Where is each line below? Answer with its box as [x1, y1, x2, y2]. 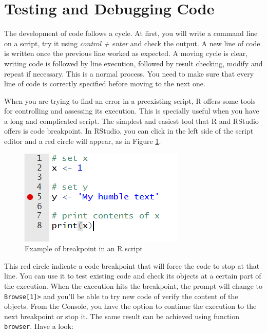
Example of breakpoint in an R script [25, 243, 143, 254]
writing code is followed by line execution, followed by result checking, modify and [4, 58, 263, 68]
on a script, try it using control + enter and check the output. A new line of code [4, 38, 260, 48]
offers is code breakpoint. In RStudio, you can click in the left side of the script [4, 125, 254, 136]
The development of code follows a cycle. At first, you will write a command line [4, 28, 258, 39]
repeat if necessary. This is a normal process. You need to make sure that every [4, 68, 254, 79]
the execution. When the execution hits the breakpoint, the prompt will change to [4, 281, 263, 291]
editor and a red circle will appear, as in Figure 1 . [4, 136, 161, 146]
